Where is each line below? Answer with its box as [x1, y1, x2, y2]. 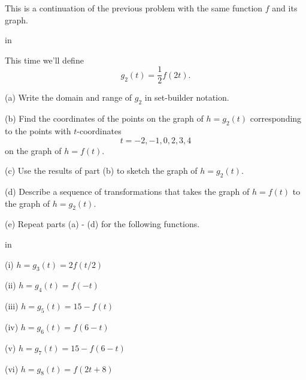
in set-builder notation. [144, 91, 229, 104]
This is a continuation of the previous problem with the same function [5, 2, 263, 14]
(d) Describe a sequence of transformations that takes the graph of [5, 185, 250, 198]
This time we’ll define [5, 53, 84, 66]
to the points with [5, 125, 71, 137]
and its [272, 2, 298, 14]
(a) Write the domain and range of [5, 91, 132, 104]
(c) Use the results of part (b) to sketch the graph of [5, 164, 198, 177]
